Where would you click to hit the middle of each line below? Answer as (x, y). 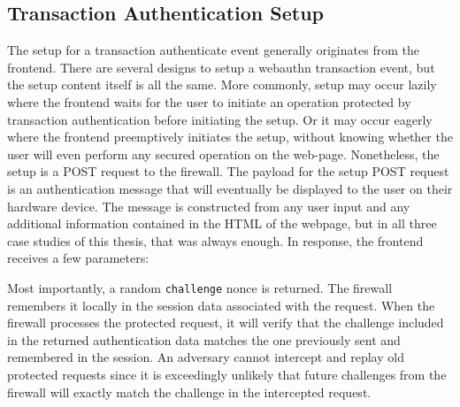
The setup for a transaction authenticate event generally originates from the (213, 50)
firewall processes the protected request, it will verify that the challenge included (226, 323)
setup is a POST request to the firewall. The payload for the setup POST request (228, 171)
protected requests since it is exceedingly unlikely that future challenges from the (227, 374)
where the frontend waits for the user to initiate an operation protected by (209, 101)
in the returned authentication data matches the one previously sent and (204, 339)
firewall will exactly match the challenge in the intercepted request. (189, 392)
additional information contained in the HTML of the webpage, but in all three (222, 223)
